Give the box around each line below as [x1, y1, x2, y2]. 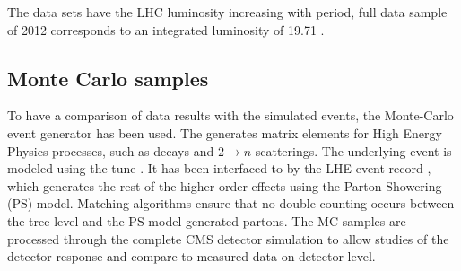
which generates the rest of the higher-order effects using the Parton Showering [7, 176, 442, 195]
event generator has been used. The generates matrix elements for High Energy [7, 123, 442, 142]
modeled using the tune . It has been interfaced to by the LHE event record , [7, 159, 431, 178]
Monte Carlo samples [7, 64, 209, 92]
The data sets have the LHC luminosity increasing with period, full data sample [7, 3, 448, 21]
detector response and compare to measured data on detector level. [7, 247, 376, 266]
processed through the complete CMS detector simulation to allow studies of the [7, 229, 449, 248]
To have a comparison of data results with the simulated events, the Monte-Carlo [7, 106, 454, 125]
